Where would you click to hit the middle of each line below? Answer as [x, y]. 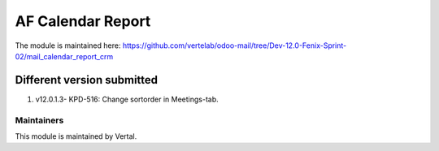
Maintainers [39, 120]
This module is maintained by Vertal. [76, 136]
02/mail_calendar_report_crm [64, 56]
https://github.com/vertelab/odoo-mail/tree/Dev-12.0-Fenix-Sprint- [235, 45]
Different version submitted [87, 80]
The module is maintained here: [68, 45]
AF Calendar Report [83, 21]
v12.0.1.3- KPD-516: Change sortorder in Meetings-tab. [127, 99]
